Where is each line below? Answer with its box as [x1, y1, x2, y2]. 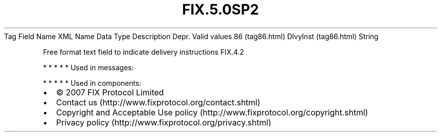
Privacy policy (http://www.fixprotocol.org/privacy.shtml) [56, 117, 271, 127]
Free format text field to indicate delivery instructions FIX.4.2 [43, 47, 244, 56]
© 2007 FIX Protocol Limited [56, 87, 164, 97]
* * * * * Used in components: [43, 78, 141, 87]
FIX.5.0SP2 [182, 1, 259, 18]
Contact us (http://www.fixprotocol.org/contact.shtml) [56, 97, 261, 107]
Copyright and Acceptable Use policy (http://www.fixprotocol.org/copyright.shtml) [56, 107, 369, 117]
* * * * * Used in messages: [43, 63, 134, 72]
